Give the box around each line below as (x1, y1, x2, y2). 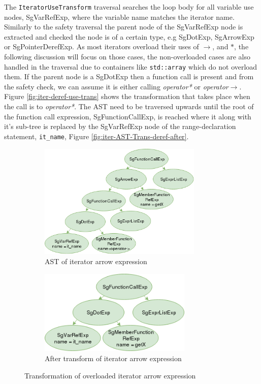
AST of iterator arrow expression (45, 255, 147, 266)
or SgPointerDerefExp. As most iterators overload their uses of (4, 41, 199, 52)
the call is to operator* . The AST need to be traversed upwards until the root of (4, 101, 254, 112)
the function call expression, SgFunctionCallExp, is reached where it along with (4, 111, 251, 121)
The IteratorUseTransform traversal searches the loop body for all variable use (4, 2, 254, 12)
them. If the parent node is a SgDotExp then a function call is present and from (4, 71, 254, 82)
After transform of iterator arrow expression (45, 353, 182, 363)
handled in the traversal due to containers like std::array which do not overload (4, 61, 257, 72)
